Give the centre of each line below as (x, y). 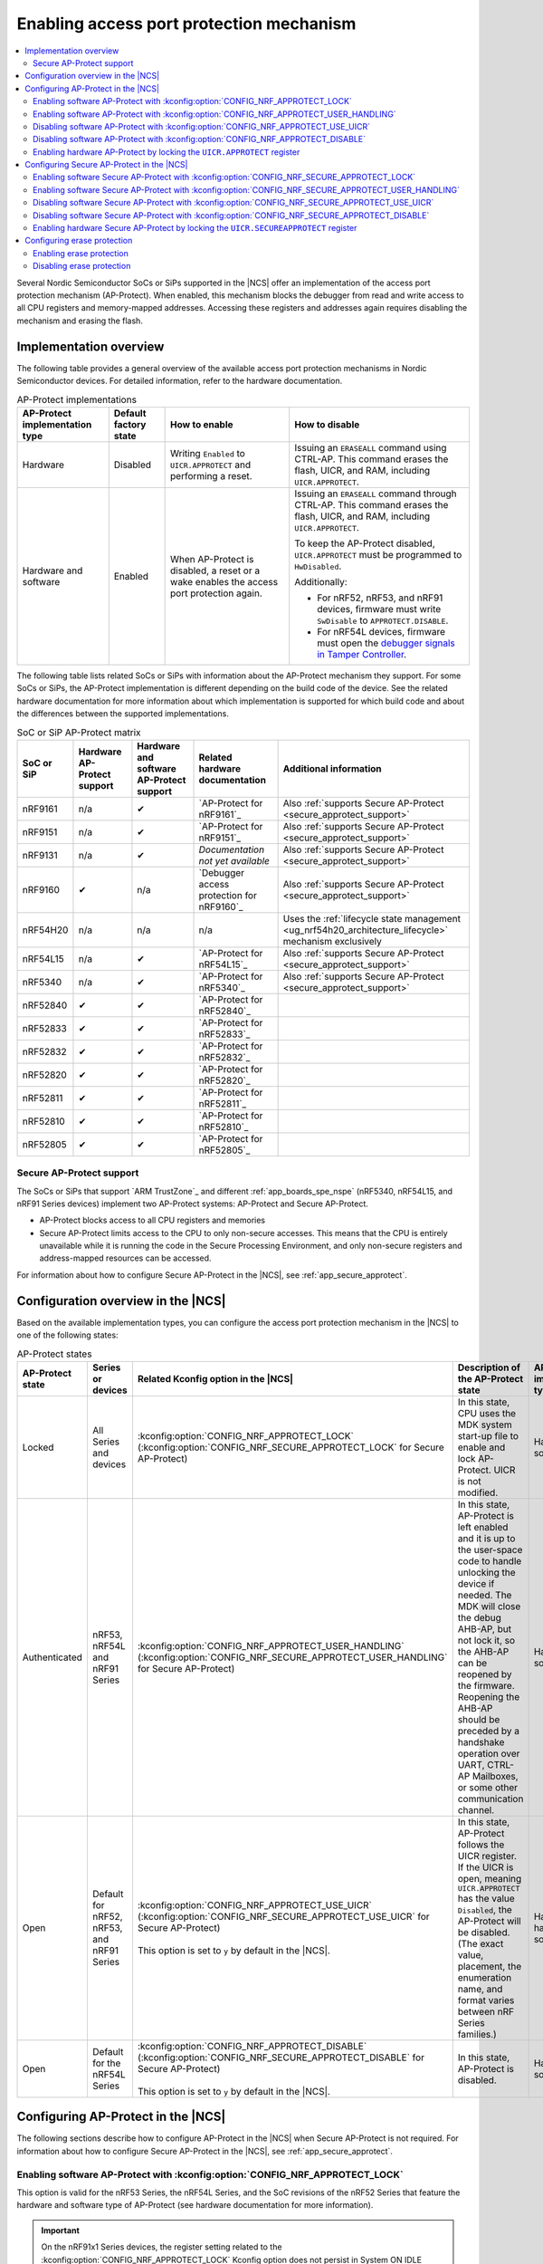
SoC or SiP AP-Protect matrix (79, 732)
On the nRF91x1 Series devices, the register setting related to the (162, 2247)
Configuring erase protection (79, 241)
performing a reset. (211, 475)
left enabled (483, 1527)
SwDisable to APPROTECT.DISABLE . (383, 620)
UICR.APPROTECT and (211, 465)
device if (476, 1583)
